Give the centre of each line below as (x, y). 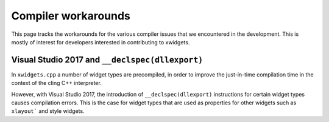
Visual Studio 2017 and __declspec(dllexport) (107, 60)
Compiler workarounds (71, 16)
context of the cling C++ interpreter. (56, 83)
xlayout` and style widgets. (48, 111)
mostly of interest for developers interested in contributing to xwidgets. (101, 42)
